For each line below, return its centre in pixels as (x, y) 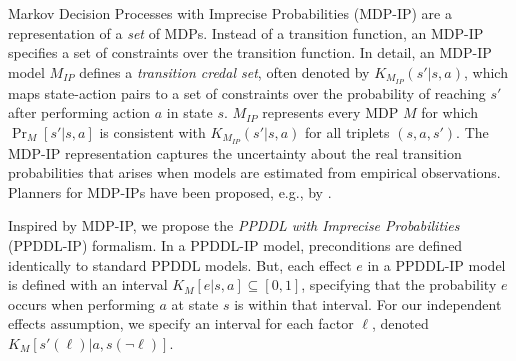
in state (189, 112)
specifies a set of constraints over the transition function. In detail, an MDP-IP (250, 52)
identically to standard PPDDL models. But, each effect (180, 264)
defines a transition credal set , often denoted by (224, 71)
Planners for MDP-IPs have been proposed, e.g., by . (170, 191)
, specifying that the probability (399, 284)
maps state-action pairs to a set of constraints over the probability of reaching (247, 92)
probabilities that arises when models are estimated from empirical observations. (254, 172)
